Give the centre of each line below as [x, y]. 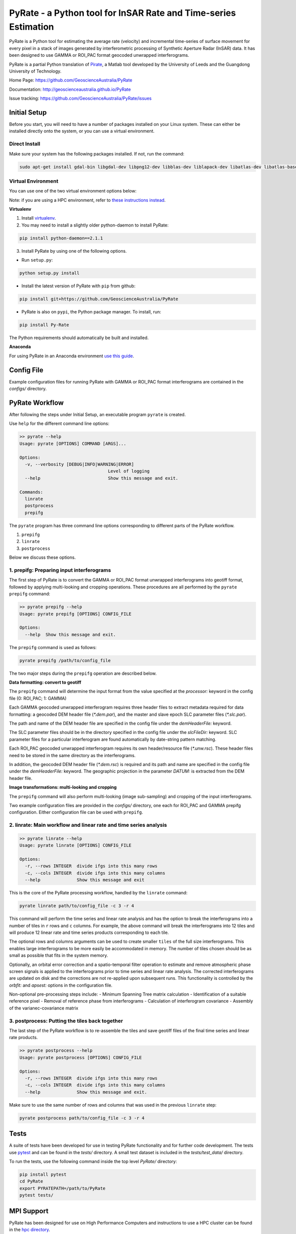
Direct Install [25, 144]
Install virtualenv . [39, 218]
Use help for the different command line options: [59, 424]
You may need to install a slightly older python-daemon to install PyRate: [95, 225]
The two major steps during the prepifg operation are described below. [83, 673]
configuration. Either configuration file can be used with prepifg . [76, 812]
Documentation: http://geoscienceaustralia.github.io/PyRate [70, 89]
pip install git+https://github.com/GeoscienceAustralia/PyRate [99, 299]
